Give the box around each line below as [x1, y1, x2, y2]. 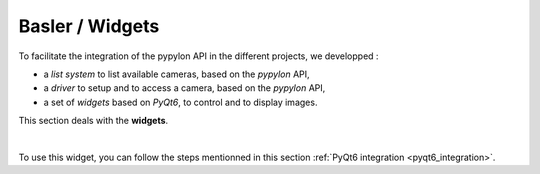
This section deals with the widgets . [18, 115, 169, 127]
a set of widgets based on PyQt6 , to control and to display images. [43, 96, 318, 108]
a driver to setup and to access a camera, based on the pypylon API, [43, 82, 326, 94]
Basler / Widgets [18, 15, 160, 37]
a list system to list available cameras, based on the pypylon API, [43, 68, 310, 80]
